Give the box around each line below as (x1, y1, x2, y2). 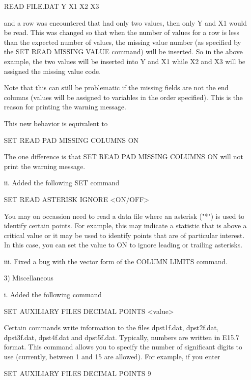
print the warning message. (4, 161, 85, 171)
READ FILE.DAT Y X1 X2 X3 (4, 1, 99, 11)
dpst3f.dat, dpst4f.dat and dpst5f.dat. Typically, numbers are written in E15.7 (4, 332, 240, 342)
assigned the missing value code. (4, 66, 101, 76)
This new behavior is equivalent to (4, 118, 108, 128)
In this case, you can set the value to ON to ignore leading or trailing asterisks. (4, 240, 243, 250)
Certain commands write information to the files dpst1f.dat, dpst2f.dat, (4, 322, 219, 333)
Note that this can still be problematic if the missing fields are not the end (4, 82, 229, 93)
